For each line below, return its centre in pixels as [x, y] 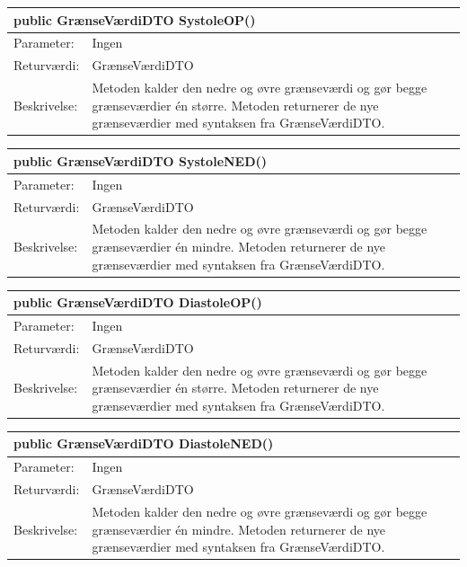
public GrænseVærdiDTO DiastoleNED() [144, 443]
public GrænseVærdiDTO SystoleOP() [135, 19]
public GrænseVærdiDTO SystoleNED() [141, 160]
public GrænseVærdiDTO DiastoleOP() [138, 302]
